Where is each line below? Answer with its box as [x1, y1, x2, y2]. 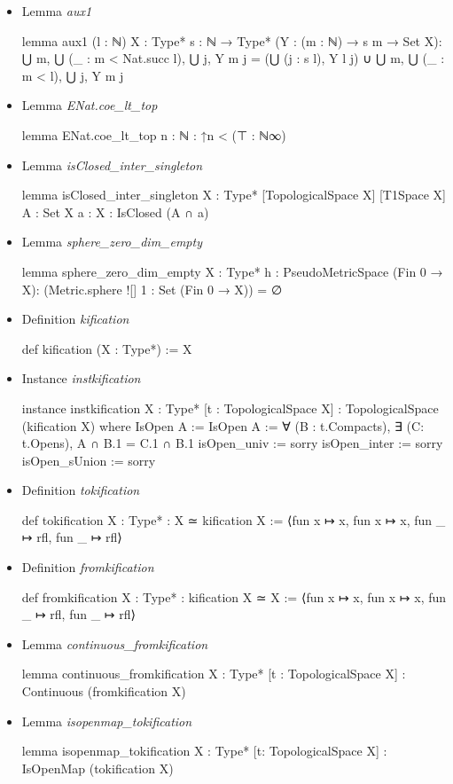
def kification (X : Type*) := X [21, 339, 192, 357]
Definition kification [21, 310, 129, 328]
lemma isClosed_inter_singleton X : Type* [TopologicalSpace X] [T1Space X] [21, 185, 447, 204]
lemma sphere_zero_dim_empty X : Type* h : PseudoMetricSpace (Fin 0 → [21, 262, 443, 280]
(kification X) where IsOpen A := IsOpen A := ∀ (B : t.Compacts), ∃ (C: [21, 416, 425, 435]
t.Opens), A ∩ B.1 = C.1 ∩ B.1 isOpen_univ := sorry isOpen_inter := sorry [21, 434, 443, 452]
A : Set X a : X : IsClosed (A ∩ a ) [21, 202, 209, 221]
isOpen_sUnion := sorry [21, 451, 156, 469]
